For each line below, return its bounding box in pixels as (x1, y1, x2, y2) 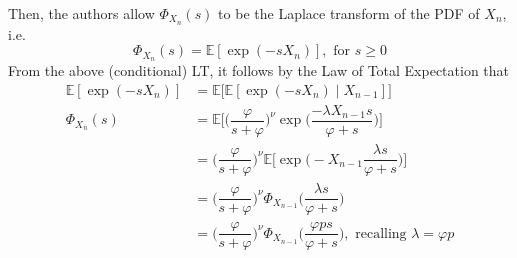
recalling (355, 226, 407, 241)
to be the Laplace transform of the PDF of (218, 3, 480, 23)
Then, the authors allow (8, 3, 155, 23)
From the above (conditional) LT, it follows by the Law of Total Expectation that (8, 60, 510, 81)
